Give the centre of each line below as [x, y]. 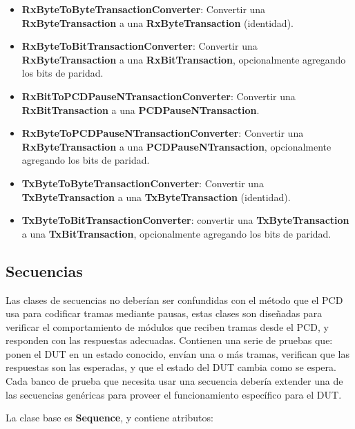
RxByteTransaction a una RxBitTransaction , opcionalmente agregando [184, 59]
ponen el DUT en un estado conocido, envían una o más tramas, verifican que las [177, 353]
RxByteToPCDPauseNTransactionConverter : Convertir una [163, 133]
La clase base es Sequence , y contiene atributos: [109, 418]
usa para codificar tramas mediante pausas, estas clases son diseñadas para [164, 313]
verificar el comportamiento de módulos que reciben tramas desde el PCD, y [167, 326]
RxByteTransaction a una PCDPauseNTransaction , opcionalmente [176, 146]
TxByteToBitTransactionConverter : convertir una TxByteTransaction [185, 220]
